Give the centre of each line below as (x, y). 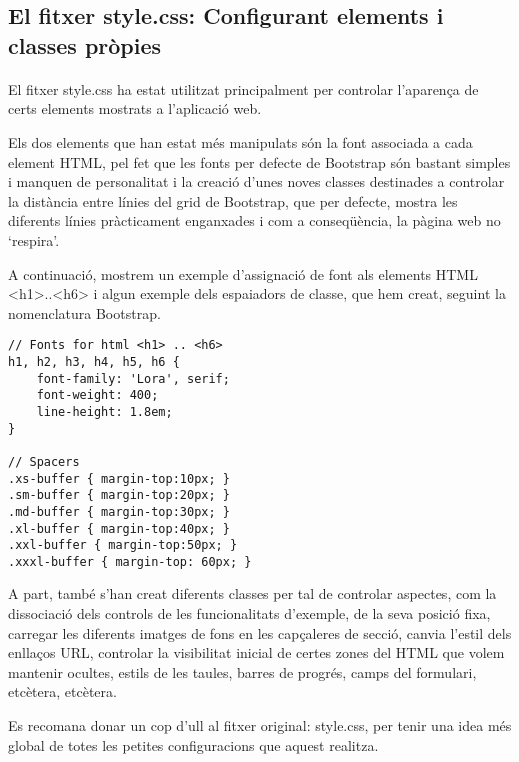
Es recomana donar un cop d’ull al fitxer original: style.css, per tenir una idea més (260, 725)
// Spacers (44, 461)
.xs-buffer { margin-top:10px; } (119, 478)
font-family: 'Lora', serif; (133, 378)
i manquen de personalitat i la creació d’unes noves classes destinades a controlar (256, 181)
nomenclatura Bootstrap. (84, 312)
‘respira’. (34, 239)
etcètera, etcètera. (62, 691)
